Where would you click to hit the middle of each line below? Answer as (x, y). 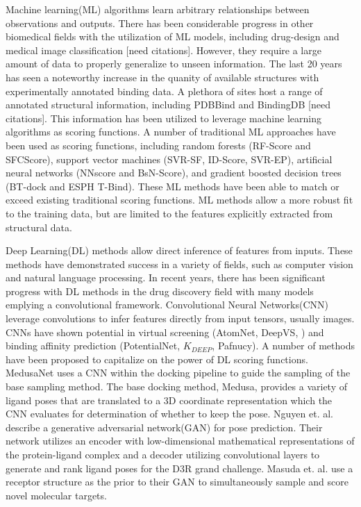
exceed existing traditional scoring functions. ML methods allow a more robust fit (179, 200)
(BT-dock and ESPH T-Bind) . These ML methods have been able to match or (173, 186)
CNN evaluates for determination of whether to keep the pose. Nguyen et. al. (169, 414)
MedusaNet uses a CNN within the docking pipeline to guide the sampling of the (178, 373)
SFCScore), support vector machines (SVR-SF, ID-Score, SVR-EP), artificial (169, 159)
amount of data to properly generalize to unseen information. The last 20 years (174, 64)
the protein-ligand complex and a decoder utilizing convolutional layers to (163, 454)
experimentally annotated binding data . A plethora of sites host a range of (164, 91)
